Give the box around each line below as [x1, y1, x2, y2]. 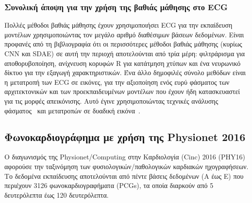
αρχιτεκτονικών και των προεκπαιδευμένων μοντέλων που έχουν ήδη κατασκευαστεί [4, 86, 240, 96]
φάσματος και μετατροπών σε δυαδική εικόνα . [4, 105, 140, 115]
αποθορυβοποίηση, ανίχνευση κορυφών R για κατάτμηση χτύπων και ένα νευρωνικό [4, 58, 241, 68]
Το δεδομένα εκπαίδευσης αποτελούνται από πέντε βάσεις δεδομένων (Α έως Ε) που [4, 171, 244, 181]
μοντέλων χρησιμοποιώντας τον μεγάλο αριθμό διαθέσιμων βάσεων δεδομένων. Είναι [4, 29, 244, 39]
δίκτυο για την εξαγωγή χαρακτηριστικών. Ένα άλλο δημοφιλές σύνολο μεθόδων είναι [4, 67, 246, 78]
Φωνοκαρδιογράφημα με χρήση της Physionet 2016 [4, 129, 246, 144]
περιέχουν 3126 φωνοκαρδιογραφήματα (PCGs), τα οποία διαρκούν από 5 [4, 180, 214, 190]
